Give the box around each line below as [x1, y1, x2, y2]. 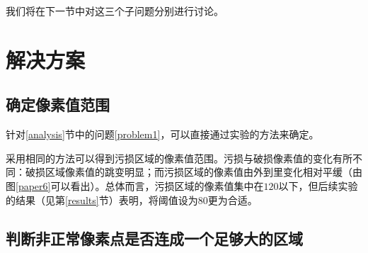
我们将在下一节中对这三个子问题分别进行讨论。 [6, 4, 224, 18]
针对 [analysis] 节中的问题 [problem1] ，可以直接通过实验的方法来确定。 [6, 127, 319, 142]
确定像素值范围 [6, 94, 110, 116]
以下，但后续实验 [278, 178, 358, 193]
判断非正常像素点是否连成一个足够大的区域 [6, 227, 303, 249]
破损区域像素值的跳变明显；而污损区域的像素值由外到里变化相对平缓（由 [25, 164, 362, 179]
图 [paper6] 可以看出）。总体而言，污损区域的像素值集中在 [6, 178, 264, 193]
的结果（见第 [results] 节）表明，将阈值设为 [6, 192, 198, 207]
